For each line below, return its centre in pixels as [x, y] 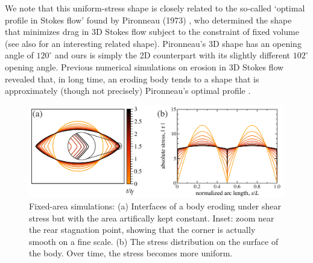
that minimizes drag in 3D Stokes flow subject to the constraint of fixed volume [152, 32]
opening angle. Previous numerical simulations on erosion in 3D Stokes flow [144, 67]
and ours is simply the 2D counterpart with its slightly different [172, 55]
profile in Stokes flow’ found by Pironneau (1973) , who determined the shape [148, 20]
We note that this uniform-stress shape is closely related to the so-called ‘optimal [155, 8]
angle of [19, 55]
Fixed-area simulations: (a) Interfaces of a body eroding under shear [155, 206]
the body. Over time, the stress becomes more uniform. [131, 253]
